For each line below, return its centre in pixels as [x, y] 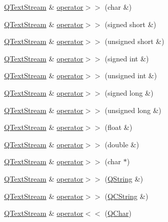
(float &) [119, 127]
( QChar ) [118, 213]
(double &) [122, 144]
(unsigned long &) [133, 110]
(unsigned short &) [134, 41]
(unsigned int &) [131, 75]
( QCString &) [127, 196]
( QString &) [124, 178]
